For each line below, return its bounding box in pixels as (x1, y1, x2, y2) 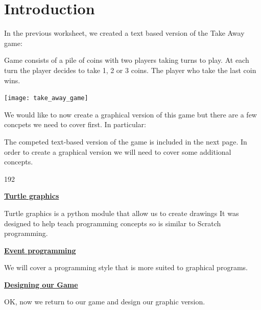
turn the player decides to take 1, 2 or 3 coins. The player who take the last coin (4, 64, 256, 75)
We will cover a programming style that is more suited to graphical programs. (4, 262, 248, 273)
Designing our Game (4, 279, 78, 290)
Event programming (4, 245, 76, 255)
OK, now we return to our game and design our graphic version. (4, 296, 205, 307)
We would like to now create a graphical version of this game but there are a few (4, 109, 257, 120)
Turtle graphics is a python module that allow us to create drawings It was (4, 207, 239, 218)
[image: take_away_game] (4, 94, 88, 102)
